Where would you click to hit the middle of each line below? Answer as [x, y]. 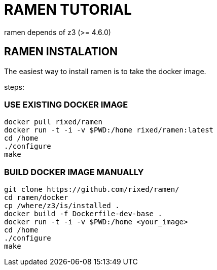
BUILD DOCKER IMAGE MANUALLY [74, 172]
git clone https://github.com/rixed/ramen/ [92, 190]
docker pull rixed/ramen [53, 122]
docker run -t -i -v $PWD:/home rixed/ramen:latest [109, 130]
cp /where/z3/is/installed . [62, 206]
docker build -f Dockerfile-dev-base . [83, 214]
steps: [14, 87]
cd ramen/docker [36, 198]
